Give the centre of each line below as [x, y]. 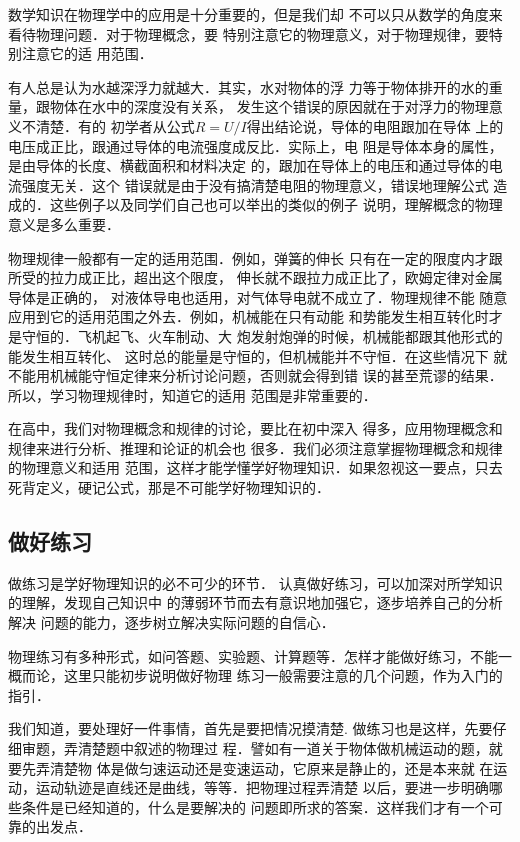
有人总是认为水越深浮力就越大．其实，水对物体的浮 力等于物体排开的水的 [248, 86]
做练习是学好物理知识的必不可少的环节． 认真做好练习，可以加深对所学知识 [255, 582]
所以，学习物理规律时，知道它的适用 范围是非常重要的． [192, 394]
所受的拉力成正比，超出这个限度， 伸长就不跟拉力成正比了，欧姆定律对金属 [255, 277]
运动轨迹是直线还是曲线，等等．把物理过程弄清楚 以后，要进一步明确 [262, 787]
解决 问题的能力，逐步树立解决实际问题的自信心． [171, 622]
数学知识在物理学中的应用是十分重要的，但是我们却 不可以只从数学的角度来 [255, 14]
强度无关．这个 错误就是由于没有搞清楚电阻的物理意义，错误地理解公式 [255, 184]
